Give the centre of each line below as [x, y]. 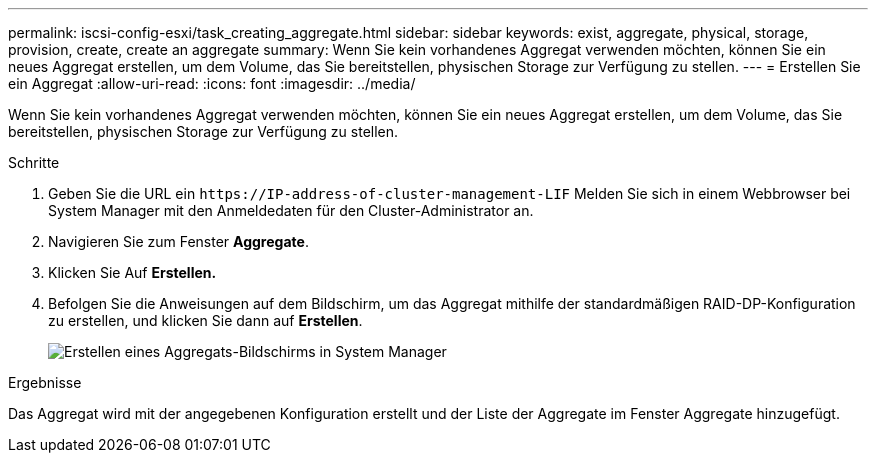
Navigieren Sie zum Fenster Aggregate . [178, 241]
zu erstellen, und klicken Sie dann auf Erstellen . [205, 320]
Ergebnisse [45, 382]
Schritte [34, 162]
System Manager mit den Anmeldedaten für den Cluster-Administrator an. [291, 210]
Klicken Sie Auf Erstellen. [132, 272]
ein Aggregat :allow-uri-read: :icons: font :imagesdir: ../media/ [212, 83]
